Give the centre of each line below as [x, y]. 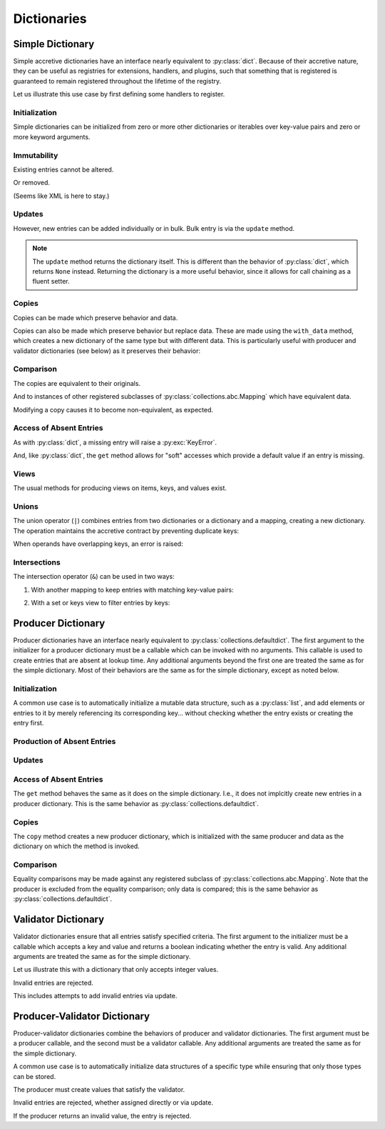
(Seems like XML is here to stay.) [61, 196]
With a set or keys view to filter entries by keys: [101, 603]
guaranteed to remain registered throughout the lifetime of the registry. [117, 81]
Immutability [36, 155]
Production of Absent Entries [65, 741]
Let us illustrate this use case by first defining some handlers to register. [119, 94]
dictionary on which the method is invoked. [77, 846]
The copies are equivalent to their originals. [77, 383]
